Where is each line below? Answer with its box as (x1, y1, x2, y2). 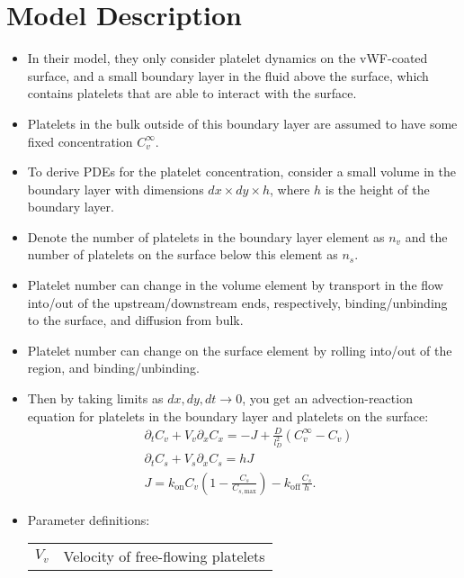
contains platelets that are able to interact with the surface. (27, 84, 357, 103)
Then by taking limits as (27, 389, 164, 408)
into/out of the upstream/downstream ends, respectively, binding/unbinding (27, 293, 448, 312)
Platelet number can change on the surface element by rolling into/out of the (27, 340, 452, 359)
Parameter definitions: (27, 510, 150, 528)
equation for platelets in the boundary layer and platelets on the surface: (27, 406, 429, 425)
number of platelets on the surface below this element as (27, 245, 338, 264)
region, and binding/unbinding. (27, 358, 200, 377)
